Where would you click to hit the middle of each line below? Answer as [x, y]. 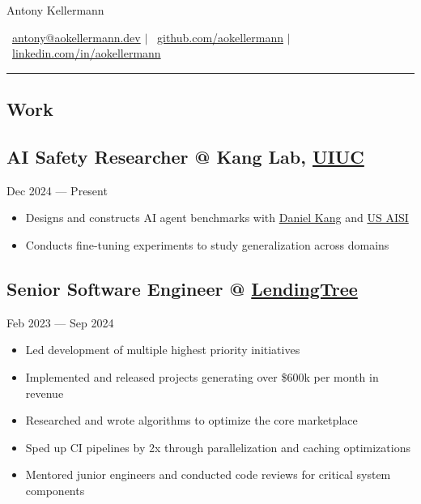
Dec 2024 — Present [57, 190]
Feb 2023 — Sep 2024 [60, 322]
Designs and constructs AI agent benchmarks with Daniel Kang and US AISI [217, 218]
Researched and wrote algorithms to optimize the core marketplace [191, 420]
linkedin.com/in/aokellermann [87, 53]
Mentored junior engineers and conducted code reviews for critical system [208, 474]
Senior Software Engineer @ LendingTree [182, 288]
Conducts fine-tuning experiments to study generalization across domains [207, 244]
